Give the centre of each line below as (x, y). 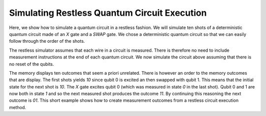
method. (18, 107)
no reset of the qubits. (32, 64)
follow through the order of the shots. (47, 41)
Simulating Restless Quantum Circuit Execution (108, 13)
